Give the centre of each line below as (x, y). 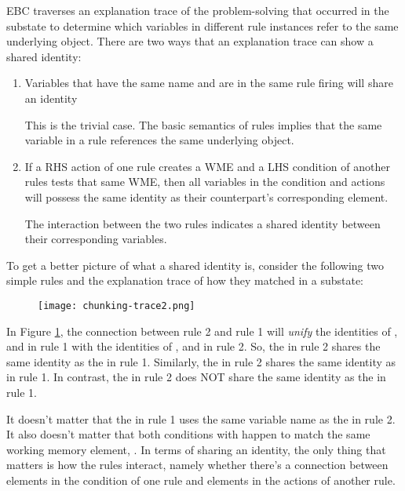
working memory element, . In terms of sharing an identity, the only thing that (196, 449)
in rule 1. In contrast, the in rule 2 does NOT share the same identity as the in (196, 377)
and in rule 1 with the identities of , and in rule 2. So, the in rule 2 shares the (193, 346)
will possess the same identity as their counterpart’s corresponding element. (206, 196)
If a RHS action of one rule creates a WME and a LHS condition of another (207, 166)
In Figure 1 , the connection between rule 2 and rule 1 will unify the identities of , (202, 331)
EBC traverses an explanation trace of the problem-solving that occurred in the (198, 10)
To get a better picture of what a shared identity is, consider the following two (195, 265)
